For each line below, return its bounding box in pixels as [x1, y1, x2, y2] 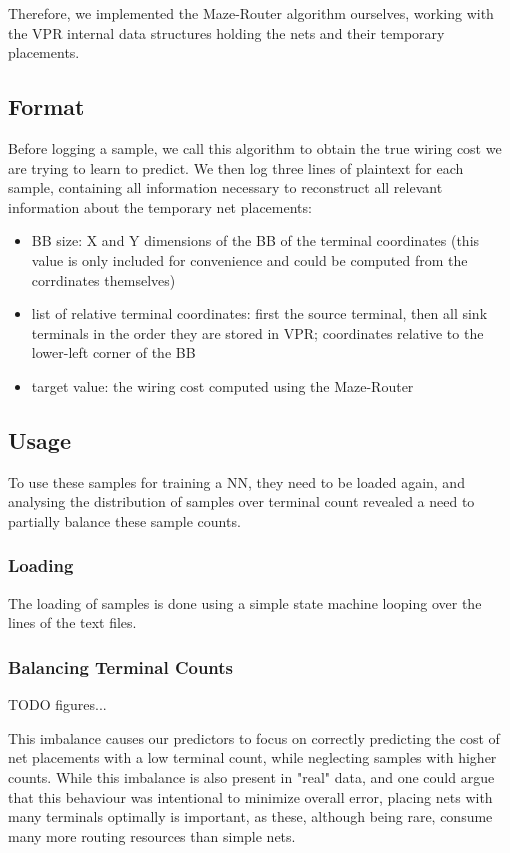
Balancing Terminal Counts [8, 654, 234, 679]
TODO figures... [8, 694, 107, 715]
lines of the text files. [8, 612, 137, 633]
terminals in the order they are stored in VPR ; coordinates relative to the [31, 322, 484, 343]
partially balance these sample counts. [8, 510, 241, 531]
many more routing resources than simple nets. [8, 825, 296, 846]
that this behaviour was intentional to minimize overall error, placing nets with [8, 786, 493, 807]
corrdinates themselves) [31, 269, 176, 290]
